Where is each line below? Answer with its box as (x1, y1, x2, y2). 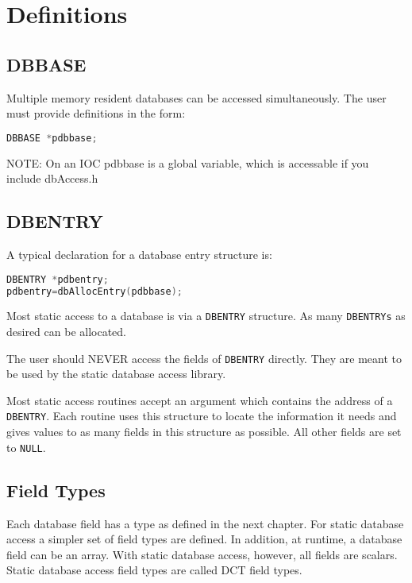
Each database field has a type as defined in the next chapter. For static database (6, 515, 404, 531)
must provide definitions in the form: (6, 105, 186, 122)
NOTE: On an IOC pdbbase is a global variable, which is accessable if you (6, 154, 369, 171)
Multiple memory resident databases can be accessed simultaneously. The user (6, 89, 387, 106)
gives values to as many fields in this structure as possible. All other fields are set (6, 423, 402, 440)
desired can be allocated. (6, 323, 127, 340)
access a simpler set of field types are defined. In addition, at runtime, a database (6, 531, 402, 547)
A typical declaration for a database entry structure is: (6, 246, 272, 263)
